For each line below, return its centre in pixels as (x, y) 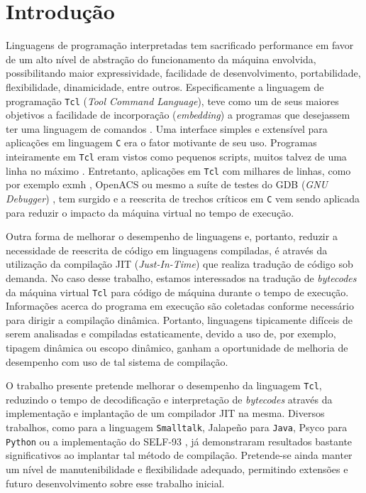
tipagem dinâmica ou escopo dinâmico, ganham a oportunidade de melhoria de (177, 347)
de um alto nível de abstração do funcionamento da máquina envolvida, (161, 59)
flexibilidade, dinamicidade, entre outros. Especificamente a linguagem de (165, 86)
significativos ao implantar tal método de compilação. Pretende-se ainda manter (179, 455)
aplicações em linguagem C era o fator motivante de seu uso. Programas (161, 142)
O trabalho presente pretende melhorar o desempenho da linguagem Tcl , (164, 385)
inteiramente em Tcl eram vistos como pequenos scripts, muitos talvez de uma (176, 156)
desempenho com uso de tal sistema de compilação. (117, 361)
